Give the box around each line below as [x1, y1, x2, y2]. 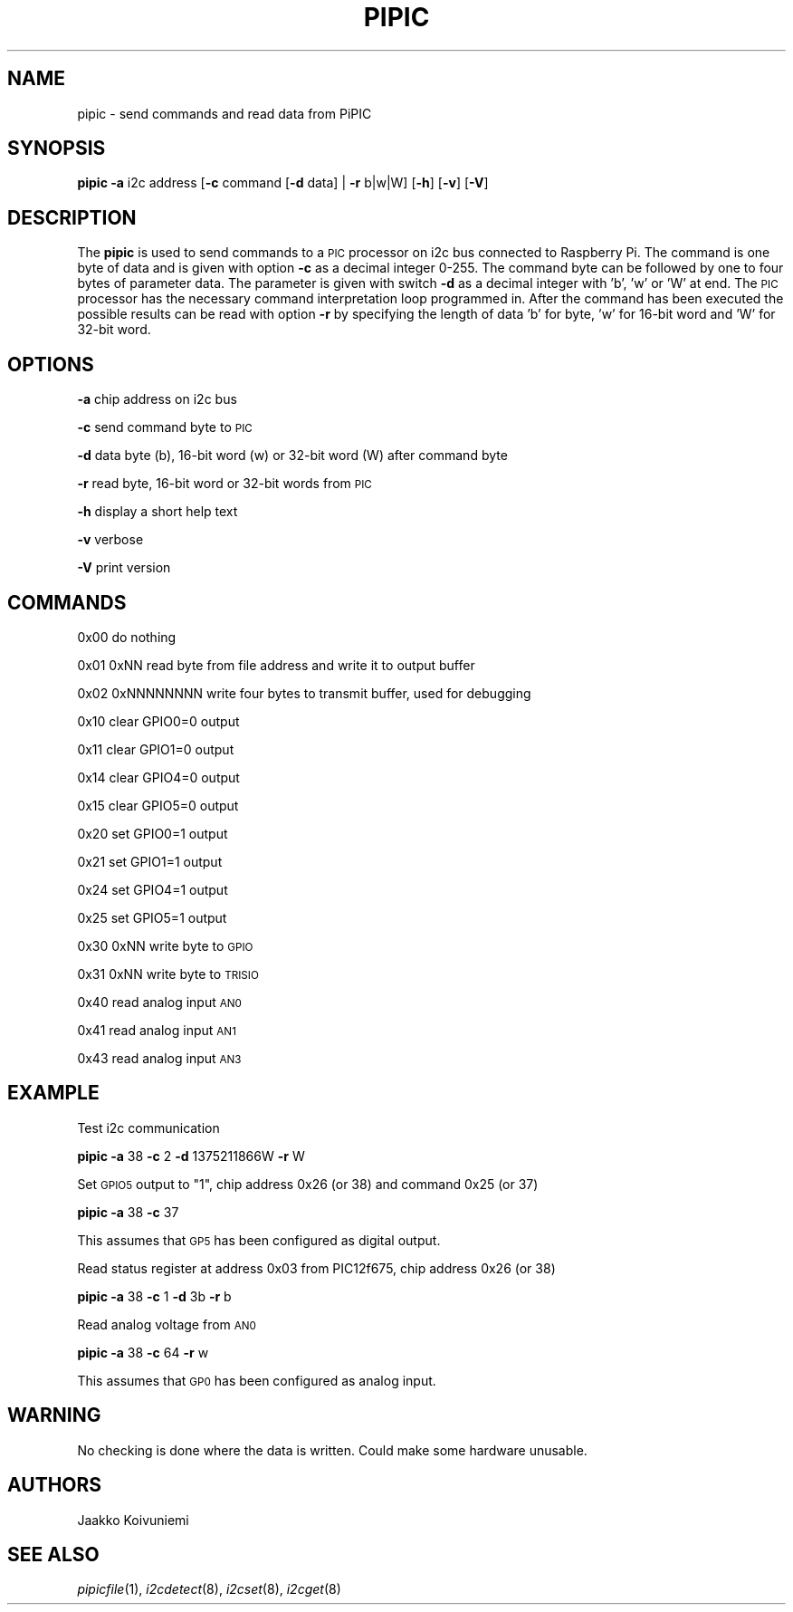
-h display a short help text [77, 504, 238, 520]
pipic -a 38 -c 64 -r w [77, 1344, 209, 1360]
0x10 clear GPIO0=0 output [77, 713, 240, 729]
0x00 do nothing [77, 628, 177, 645]
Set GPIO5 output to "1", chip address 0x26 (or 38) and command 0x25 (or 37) [77, 1175, 539, 1192]
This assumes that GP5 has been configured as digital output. [77, 1232, 441, 1248]
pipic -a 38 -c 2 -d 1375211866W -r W [77, 1147, 305, 1164]
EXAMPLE [7, 1081, 100, 1105]
